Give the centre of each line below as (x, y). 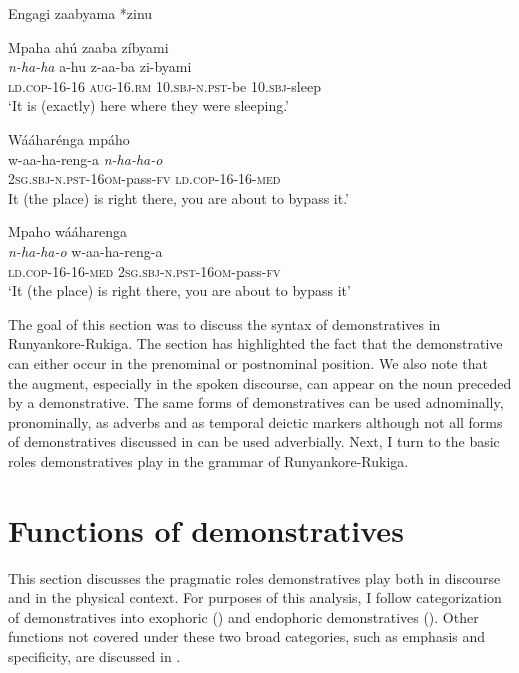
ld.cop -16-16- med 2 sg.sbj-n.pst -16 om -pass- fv (144, 270)
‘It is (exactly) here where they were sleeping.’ (149, 105)
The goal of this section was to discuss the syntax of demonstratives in (224, 323)
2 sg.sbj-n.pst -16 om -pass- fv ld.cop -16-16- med (144, 178)
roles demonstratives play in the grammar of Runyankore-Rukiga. (208, 460)
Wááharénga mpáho (69, 138)
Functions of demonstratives (206, 529)
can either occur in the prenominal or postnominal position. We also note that (248, 362)
